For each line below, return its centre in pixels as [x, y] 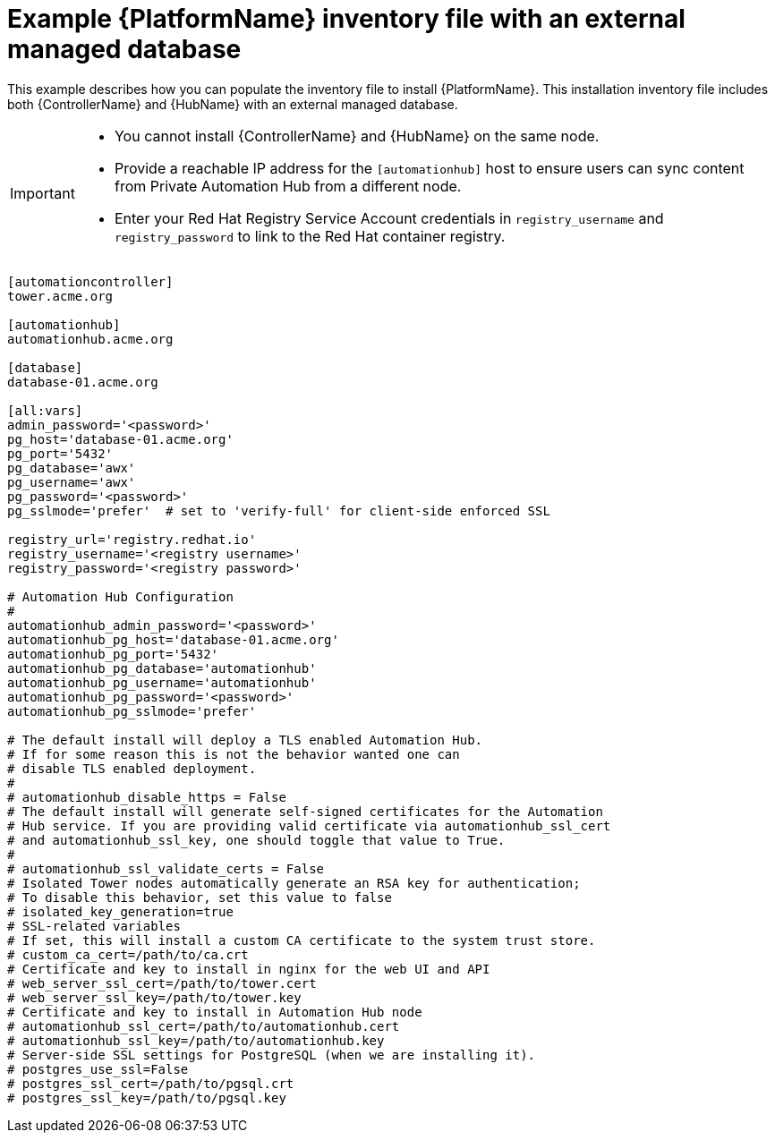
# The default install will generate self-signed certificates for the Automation [305, 811]
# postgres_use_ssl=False [98, 1069]
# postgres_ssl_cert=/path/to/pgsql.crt [151, 1083]
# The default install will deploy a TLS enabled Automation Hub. [245, 740]
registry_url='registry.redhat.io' [132, 539]
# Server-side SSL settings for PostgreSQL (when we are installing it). [272, 1055]
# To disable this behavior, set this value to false [200, 897]
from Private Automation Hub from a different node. [288, 186]
